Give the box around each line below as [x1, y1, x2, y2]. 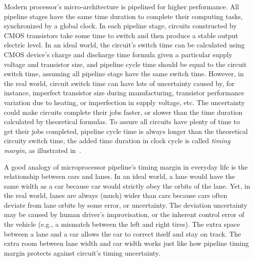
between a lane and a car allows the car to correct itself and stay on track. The [4, 228, 241, 239]
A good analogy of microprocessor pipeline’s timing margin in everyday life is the [4, 161, 248, 172]
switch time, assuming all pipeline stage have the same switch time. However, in [4, 68, 244, 79]
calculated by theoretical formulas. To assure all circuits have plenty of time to [4, 116, 240, 127]
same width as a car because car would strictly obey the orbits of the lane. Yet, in [4, 180, 250, 191]
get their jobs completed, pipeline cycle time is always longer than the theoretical [4, 126, 248, 136]
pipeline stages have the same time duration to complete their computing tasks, [4, 11, 243, 21]
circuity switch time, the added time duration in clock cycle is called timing [4, 135, 231, 146]
